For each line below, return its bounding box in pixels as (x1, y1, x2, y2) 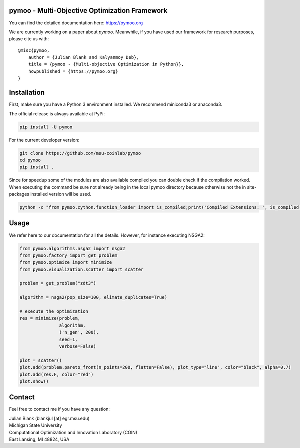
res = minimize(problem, (19, 315, 81, 321)
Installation (9, 88, 45, 97)
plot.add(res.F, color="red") (19, 371, 94, 377)
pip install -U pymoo (19, 124, 73, 130)
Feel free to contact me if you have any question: (9, 406, 110, 412)
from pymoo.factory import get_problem (19, 252, 117, 258)
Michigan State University (9, 422, 62, 428)
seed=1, (59, 336, 78, 342)
